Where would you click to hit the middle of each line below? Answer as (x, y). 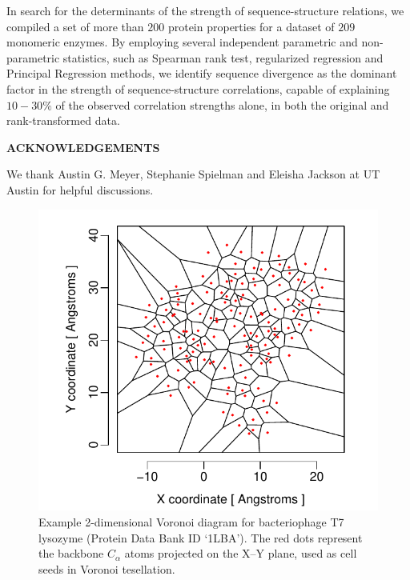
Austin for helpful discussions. (80, 189)
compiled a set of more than (75, 26)
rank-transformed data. (63, 120)
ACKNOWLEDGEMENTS (83, 147)
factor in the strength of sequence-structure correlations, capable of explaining (198, 88)
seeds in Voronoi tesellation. (107, 568)
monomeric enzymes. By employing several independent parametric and (182, 42)
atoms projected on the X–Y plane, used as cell (241, 553)
